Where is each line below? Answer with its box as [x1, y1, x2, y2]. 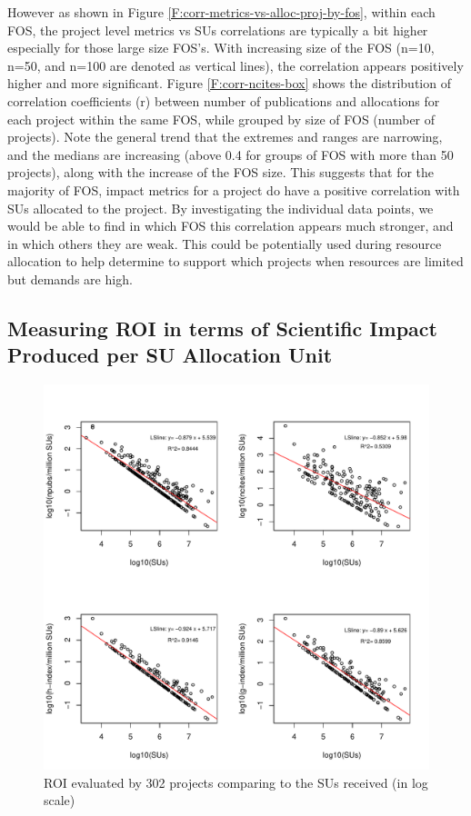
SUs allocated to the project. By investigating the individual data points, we [7, 198, 434, 217]
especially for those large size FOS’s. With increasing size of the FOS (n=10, [7, 38, 435, 57]
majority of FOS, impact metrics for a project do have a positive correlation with [7, 180, 460, 199]
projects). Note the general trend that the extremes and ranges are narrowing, [7, 127, 443, 146]
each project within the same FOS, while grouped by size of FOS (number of [7, 109, 436, 128]
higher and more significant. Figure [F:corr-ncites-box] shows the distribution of [7, 74, 451, 93]
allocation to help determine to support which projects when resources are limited [7, 252, 464, 271]
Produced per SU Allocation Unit [7, 341, 333, 369]
